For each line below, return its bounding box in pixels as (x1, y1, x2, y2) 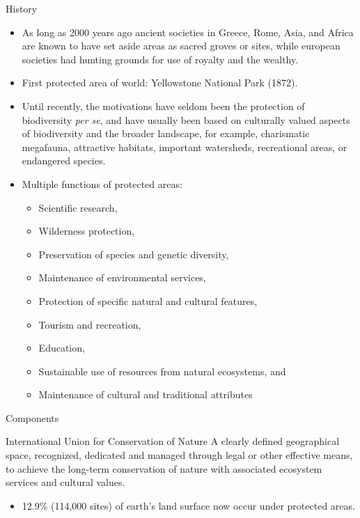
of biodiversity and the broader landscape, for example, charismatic (22, 126, 310, 141)
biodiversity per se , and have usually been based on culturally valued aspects (22, 112, 350, 127)
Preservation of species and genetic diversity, (38, 246, 229, 261)
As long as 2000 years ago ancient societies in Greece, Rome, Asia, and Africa (22, 24, 354, 39)
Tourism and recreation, (38, 317, 141, 331)
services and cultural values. (6, 475, 125, 489)
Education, (38, 340, 85, 355)
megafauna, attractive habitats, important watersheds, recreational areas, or (22, 139, 347, 154)
